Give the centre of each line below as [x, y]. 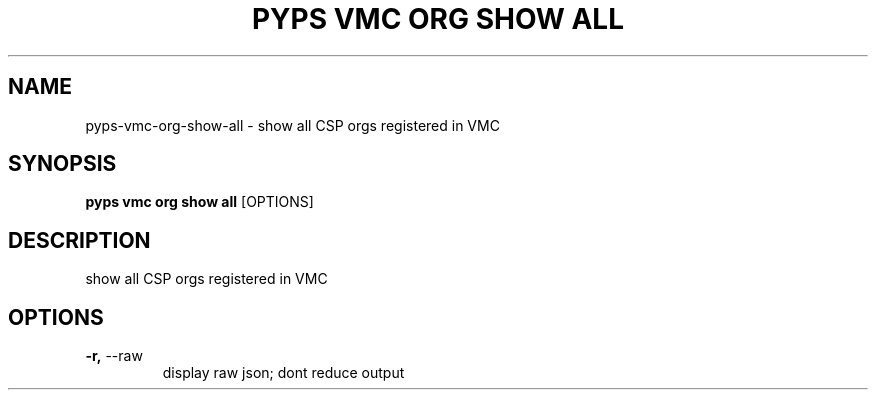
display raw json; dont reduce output [283, 373]
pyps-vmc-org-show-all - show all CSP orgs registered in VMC [292, 125]
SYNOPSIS [62, 164]
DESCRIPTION [79, 240]
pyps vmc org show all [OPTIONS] [199, 202]
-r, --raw [114, 356]
